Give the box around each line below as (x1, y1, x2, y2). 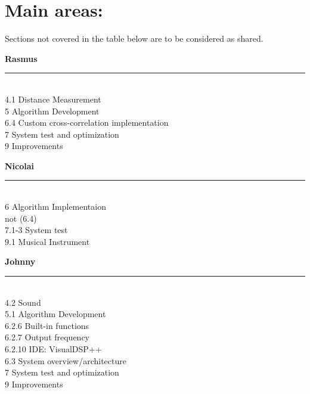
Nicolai (5, 159, 35, 172)
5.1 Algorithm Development (5, 308, 106, 320)
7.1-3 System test (5, 224, 68, 236)
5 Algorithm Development (5, 104, 100, 117)
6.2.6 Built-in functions (5, 319, 89, 331)
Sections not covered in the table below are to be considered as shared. (5, 32, 263, 45)
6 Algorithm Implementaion (5, 200, 106, 213)
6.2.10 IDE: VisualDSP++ (5, 343, 102, 355)
